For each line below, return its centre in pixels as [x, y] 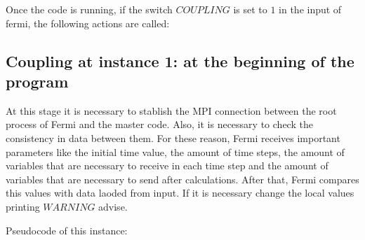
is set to [250, 9]
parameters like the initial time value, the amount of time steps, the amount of [175, 151]
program [37, 81]
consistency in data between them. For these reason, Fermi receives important [173, 137]
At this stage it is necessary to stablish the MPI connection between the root [171, 110]
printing [23, 206]
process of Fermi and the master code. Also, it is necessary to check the [159, 124]
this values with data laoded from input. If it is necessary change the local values [180, 193]
